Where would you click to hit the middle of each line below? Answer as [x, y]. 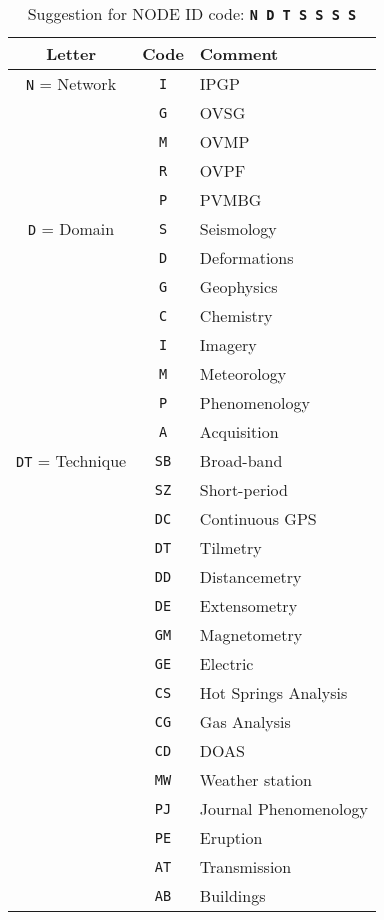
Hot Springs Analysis [273, 692]
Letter [71, 53]
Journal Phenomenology [283, 808]
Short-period [243, 489]
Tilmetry [230, 547]
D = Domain [71, 228]
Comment [239, 53]
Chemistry [236, 315]
